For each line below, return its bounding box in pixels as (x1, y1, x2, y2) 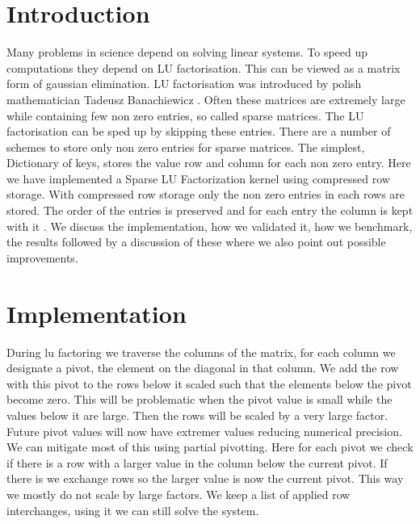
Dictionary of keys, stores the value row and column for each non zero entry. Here (6, 154, 411, 171)
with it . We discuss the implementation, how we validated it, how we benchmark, (6, 217, 413, 234)
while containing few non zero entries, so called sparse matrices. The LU (6, 107, 364, 124)
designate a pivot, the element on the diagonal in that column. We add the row (6, 359, 399, 376)
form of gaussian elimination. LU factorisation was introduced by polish (6, 75, 362, 92)
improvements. (6, 249, 78, 266)
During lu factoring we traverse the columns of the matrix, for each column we (6, 343, 396, 360)
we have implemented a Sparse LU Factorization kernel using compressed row (6, 170, 390, 187)
